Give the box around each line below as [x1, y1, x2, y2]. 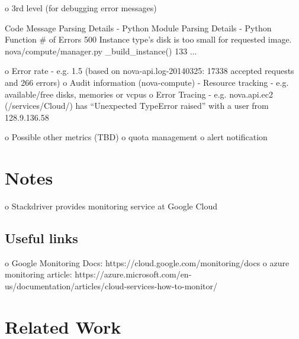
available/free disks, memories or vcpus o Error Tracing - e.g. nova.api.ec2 [5, 88, 274, 100]
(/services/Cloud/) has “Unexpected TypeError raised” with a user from [5, 99, 269, 112]
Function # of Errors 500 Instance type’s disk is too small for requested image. [5, 33, 292, 46]
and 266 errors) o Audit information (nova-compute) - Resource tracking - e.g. [5, 76, 289, 88]
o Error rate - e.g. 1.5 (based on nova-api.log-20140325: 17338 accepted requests [5, 64, 294, 77]
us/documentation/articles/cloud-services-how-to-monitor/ [5, 280, 217, 292]
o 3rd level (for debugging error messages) [5, 2, 157, 14]
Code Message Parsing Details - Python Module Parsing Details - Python [5, 21, 272, 34]
